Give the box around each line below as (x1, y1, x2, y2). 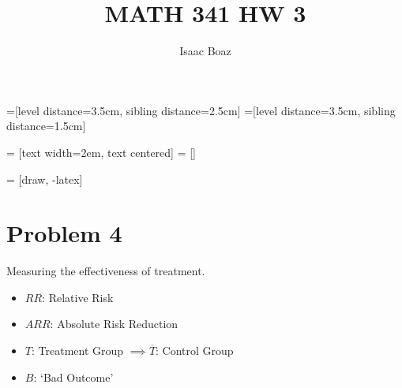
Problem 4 (6, 217, 122, 249)
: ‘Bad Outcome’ (33, 368, 114, 385)
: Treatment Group (31, 342, 124, 358)
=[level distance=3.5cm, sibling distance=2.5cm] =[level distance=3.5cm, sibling (6, 102, 396, 118)
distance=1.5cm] (6, 118, 86, 134)
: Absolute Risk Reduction (50, 315, 178, 332)
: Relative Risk (42, 289, 114, 305)
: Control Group (156, 342, 234, 358)
